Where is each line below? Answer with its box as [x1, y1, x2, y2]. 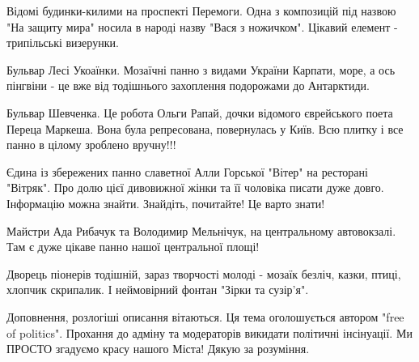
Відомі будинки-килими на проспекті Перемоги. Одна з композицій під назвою [6, 2, 396, 19]
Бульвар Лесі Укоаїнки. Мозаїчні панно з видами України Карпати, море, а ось [6, 61, 396, 78]
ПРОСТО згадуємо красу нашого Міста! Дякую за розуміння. [6, 340, 310, 357]
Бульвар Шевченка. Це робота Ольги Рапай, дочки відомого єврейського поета [6, 104, 393, 121]
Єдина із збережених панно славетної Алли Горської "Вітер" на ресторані [6, 163, 368, 180]
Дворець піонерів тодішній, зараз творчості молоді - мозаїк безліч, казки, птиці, [6, 265, 401, 282]
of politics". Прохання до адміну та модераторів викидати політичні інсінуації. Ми [6, 324, 413, 341]
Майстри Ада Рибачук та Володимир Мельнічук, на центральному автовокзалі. [6, 222, 396, 239]
